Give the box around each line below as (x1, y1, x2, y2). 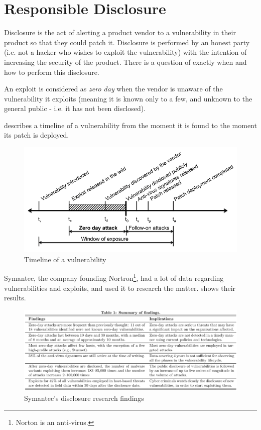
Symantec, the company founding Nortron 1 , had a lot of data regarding (4, 271, 224, 283)
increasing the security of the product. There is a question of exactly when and (4, 56, 247, 67)
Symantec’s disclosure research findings (24, 392, 144, 403)
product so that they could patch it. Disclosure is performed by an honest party (4, 37, 250, 47)
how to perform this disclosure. (4, 66, 99, 77)
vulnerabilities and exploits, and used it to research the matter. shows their (4, 282, 236, 293)
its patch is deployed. (4, 130, 69, 140)
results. (4, 292, 26, 303)
